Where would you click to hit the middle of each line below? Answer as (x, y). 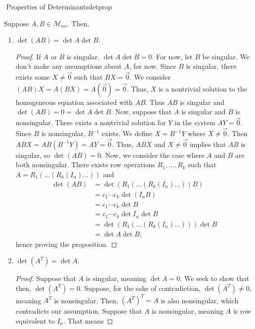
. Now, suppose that (141, 112)
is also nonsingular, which (200, 300)
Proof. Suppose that (46, 278)
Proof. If (28, 56)
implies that (208, 144)
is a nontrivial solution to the (203, 88)
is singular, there (211, 66)
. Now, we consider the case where (153, 155)
